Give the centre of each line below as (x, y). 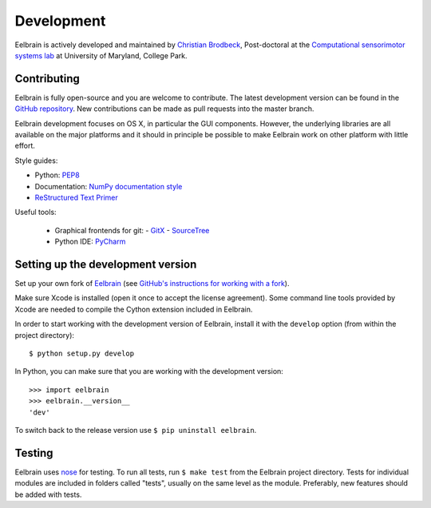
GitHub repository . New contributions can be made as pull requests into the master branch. (164, 109)
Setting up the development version (106, 264)
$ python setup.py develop (82, 353)
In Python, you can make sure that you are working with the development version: (149, 371)
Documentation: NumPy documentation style (109, 186)
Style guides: (36, 161)
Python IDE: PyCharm (90, 242)
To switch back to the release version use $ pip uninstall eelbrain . (136, 430)
